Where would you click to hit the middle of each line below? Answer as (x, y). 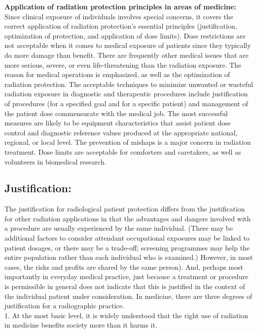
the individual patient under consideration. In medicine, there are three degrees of (128, 296)
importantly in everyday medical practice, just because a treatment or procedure (127, 276)
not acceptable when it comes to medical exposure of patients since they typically (128, 45)
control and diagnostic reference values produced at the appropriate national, (121, 132)
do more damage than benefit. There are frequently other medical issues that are (127, 55)
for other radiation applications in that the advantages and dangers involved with (128, 218)
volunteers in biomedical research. (55, 161)
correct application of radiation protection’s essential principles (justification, (121, 26)
